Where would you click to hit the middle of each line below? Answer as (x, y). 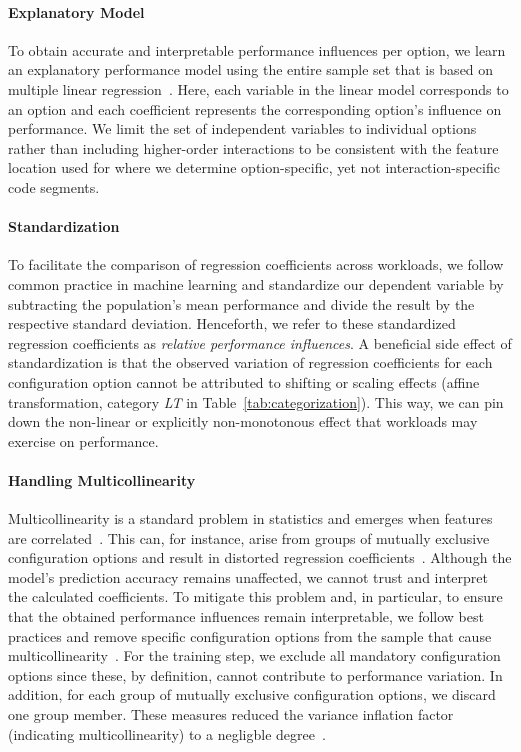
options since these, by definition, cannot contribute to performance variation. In (255, 674)
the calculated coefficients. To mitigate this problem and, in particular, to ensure (255, 596)
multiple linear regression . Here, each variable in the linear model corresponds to (258, 88)
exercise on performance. (83, 440)
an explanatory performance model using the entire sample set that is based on (251, 69)
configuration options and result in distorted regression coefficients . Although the (260, 557)
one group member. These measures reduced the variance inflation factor (231, 714)
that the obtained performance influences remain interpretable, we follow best (246, 616)
